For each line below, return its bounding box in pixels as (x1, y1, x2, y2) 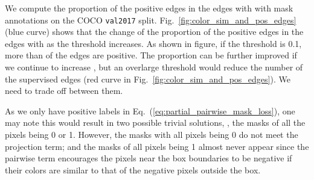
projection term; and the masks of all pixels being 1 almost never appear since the (5, 140, 309, 152)
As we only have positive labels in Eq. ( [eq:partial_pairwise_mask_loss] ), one (5, 104, 295, 117)
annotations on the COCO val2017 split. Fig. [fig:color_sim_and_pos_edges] (5, 13, 296, 26)
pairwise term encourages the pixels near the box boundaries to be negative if (5, 152, 292, 164)
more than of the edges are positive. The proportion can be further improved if (5, 49, 297, 61)
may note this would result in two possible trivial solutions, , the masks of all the (5, 116, 306, 129)
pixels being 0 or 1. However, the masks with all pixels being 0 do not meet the (5, 128, 298, 140)
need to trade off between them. (5, 84, 123, 97)
